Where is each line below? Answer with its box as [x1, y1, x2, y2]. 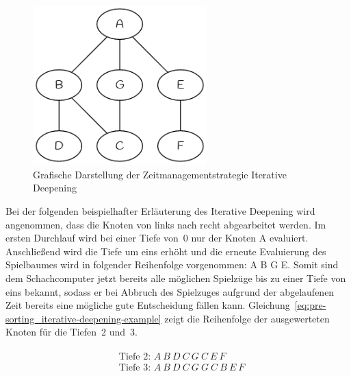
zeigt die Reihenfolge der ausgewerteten [164, 311, 330, 325]
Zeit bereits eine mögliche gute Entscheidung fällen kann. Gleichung [5, 298, 290, 312]
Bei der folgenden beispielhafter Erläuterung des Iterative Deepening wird [5, 203, 315, 218]
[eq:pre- [294, 298, 326, 312]
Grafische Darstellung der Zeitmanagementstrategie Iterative [33, 167, 287, 181]
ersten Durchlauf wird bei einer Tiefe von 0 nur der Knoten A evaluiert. [5, 231, 309, 245]
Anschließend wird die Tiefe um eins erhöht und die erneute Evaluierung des [5, 244, 326, 258]
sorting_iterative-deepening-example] [5, 311, 161, 325]
